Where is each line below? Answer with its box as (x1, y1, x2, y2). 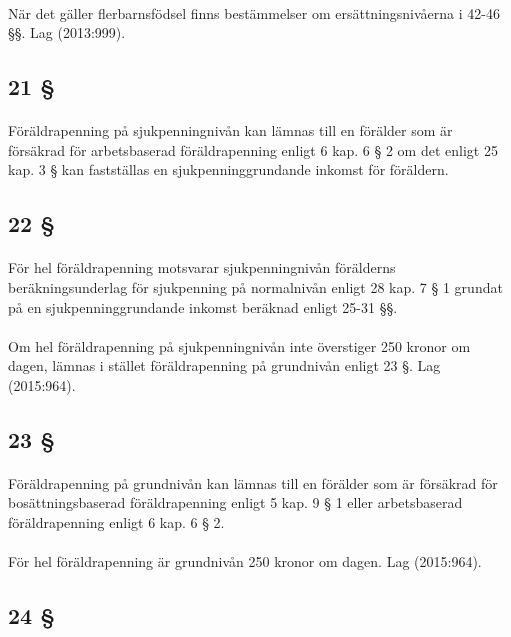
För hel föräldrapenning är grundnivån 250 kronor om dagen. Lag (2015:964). (8, 551, 482, 572)
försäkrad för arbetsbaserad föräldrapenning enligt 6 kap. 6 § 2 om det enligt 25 (8, 139, 498, 160)
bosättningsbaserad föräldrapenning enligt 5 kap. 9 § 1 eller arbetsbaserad (8, 492, 463, 513)
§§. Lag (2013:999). (8, 22, 126, 43)
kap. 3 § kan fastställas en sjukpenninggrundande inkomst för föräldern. (8, 159, 449, 180)
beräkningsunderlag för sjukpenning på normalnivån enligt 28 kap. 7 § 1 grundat (8, 276, 503, 297)
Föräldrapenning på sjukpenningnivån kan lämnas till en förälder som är (8, 120, 453, 141)
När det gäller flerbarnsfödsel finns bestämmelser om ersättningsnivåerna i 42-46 (8, 2, 500, 23)
